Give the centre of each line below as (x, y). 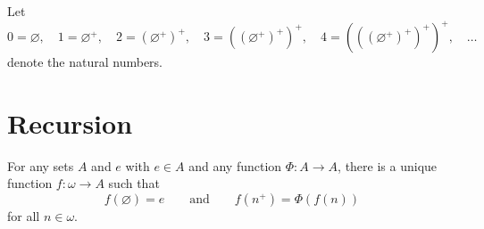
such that (134, 183)
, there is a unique (388, 165)
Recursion (70, 123)
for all (24, 216)
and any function (235, 165)
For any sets (41, 165)
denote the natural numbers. (85, 62)
